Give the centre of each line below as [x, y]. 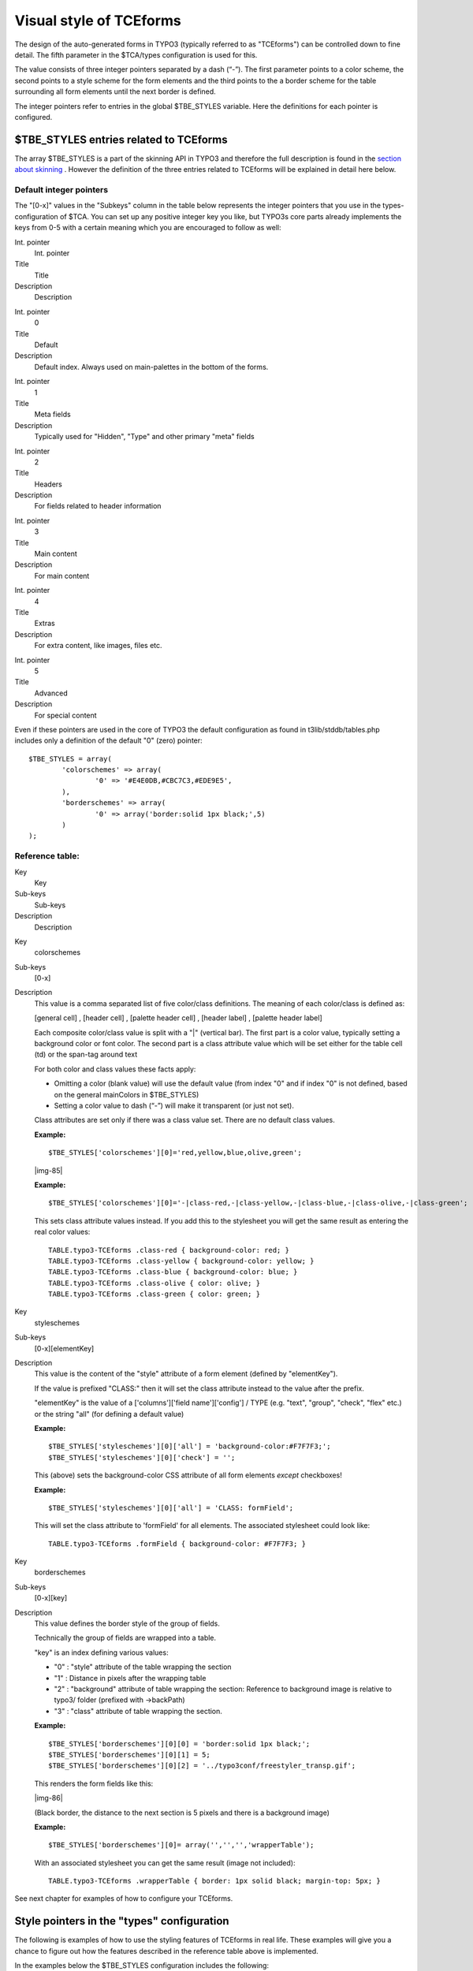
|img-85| [48, 1170]
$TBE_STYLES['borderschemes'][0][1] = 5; [129, 1755]
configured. [34, 117]
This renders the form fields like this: [94, 1783]
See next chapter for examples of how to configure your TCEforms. [124, 1898]
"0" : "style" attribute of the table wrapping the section [143, 1667]
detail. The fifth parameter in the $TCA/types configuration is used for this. [136, 54]
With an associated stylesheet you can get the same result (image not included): [165, 1863]
